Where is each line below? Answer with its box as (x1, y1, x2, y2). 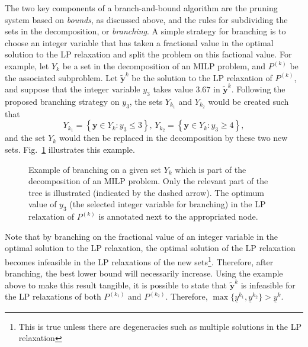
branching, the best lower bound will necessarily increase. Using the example (5, 267, 283, 279)
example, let (5, 59, 49, 72)
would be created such (208, 95, 289, 107)
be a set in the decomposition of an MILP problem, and (62, 59, 266, 72)
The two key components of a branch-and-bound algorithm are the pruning (5, 2, 278, 14)
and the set (5, 131, 46, 144)
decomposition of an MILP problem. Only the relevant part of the (28, 175, 268, 187)
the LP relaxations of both (5, 290, 101, 303)
